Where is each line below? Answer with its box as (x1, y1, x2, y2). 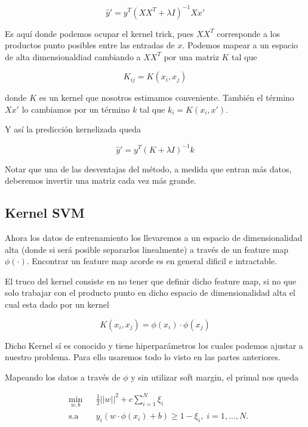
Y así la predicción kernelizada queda (5, 123, 141, 135)
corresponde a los (217, 27, 280, 39)
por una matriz (164, 50, 219, 63)
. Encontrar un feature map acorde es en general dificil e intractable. (26, 255, 278, 267)
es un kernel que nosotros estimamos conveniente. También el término (39, 91, 294, 104)
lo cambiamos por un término (21, 103, 130, 115)
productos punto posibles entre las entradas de (5, 39, 175, 51)
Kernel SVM (5, 203, 85, 222)
